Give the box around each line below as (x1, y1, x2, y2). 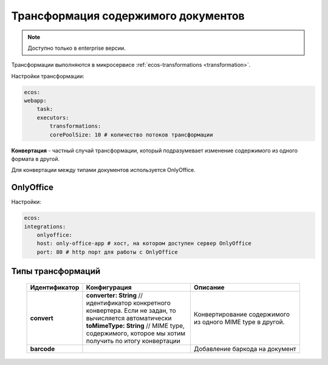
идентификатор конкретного (86, 298, 171, 307)
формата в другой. (11, 155, 60, 163)
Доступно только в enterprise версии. (27, 44, 126, 52)
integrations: (24, 223, 66, 230)
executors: (36, 114, 69, 121)
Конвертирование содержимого (193, 310, 290, 318)
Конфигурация (86, 283, 132, 292)
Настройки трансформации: (11, 72, 84, 80)
